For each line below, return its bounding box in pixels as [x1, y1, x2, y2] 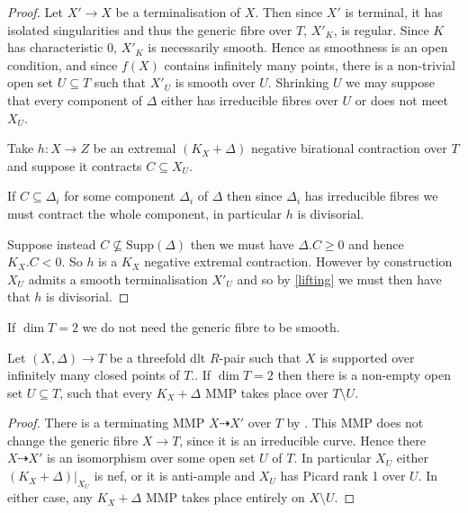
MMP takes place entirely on [145, 488, 305, 507]
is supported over [319, 347, 415, 366]
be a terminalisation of [115, 3, 241, 21]
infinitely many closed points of [7, 365, 180, 384]
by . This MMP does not [286, 413, 424, 432]
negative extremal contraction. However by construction [144, 252, 453, 271]
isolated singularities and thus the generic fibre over [7, 20, 292, 39]
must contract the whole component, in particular [7, 203, 283, 222]
